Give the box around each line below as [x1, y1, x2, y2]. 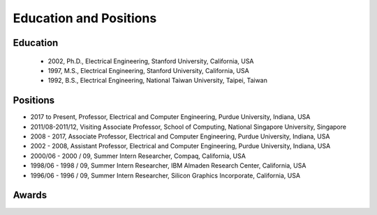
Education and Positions [13, 10, 157, 26]
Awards [13, 189, 47, 201]
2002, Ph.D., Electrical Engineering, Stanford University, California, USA [47, 56, 254, 65]
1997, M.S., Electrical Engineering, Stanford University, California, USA [47, 66, 249, 74]
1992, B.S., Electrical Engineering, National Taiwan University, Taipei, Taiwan [47, 77, 268, 85]
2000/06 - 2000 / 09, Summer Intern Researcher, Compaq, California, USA [30, 152, 246, 160]
